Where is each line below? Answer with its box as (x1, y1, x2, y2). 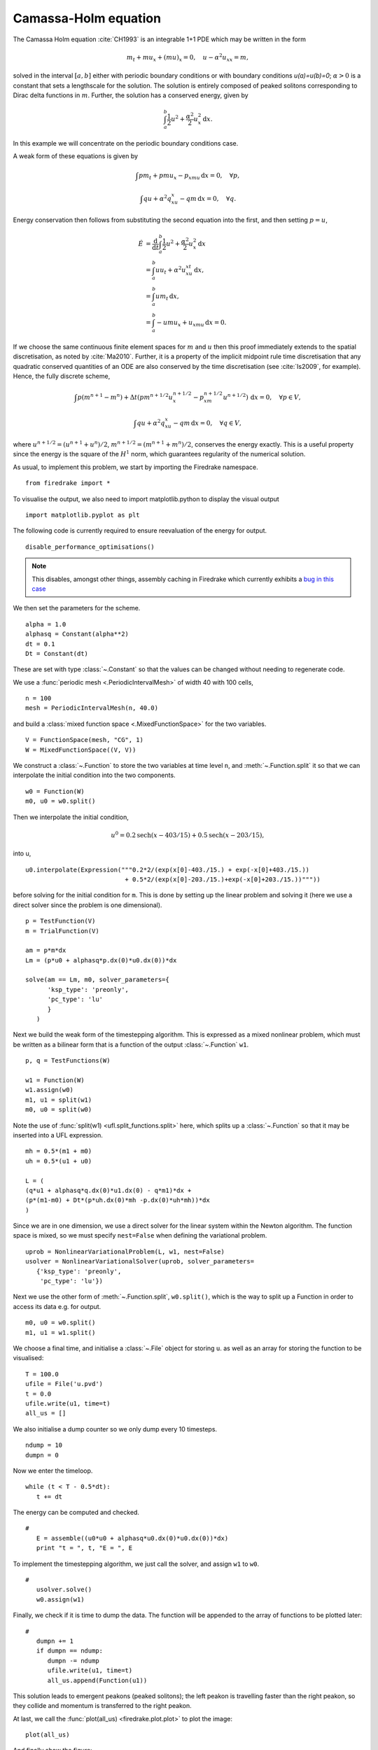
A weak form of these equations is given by (13, 152, 139, 160)
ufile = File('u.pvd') (25, 1380, 104, 1388)
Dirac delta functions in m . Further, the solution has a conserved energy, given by (13, 91, 248, 99)
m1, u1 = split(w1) (25, 1095, 92, 1104)
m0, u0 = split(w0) (25, 1106, 92, 1114)
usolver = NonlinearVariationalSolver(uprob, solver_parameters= (25, 1257, 255, 1266)
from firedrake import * (25, 479, 111, 487)
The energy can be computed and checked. (13, 1508, 140, 1517)
